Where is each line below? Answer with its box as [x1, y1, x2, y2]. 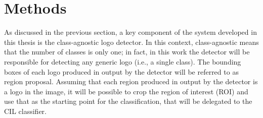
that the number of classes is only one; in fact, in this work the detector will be [4, 46, 250, 57]
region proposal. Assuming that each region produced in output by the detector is [4, 76, 258, 87]
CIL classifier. [4, 105, 47, 116]
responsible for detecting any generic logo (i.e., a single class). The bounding [4, 56, 241, 67]
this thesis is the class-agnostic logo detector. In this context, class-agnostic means [4, 36, 259, 47]
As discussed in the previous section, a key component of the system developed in [4, 27, 257, 37]
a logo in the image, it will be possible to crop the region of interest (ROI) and [4, 86, 248, 96]
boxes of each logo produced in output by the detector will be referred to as [4, 66, 239, 77]
